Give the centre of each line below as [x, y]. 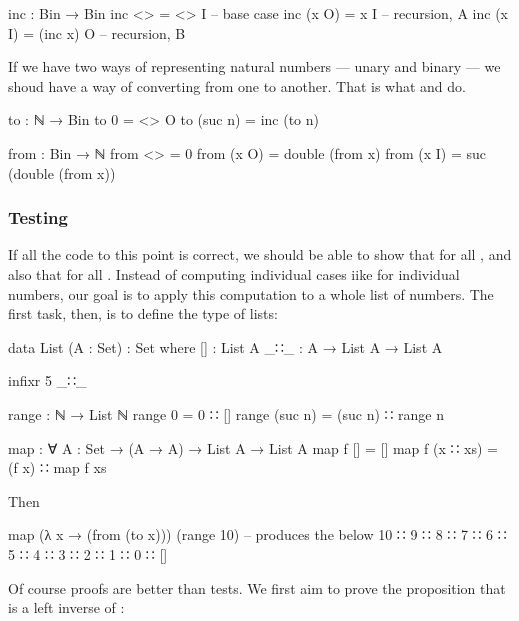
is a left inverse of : [66, 607]
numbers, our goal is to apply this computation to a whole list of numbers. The [251, 293]
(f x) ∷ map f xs [57, 467]
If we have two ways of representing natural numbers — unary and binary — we [254, 66]
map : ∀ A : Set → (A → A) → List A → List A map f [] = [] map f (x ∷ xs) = [253, 447]
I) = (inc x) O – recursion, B [97, 32]
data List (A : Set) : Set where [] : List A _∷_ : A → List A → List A [225, 346]
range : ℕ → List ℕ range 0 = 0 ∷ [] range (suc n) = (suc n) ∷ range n [226, 413]
